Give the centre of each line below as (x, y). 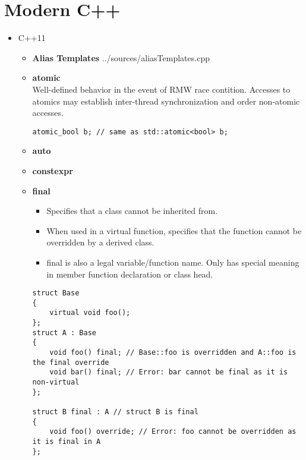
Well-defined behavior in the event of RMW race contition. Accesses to (161, 89)
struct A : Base (64, 333)
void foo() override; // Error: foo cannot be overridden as (173, 432)
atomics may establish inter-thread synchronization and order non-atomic (166, 101)
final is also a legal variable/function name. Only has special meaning (173, 262)
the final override (71, 362)
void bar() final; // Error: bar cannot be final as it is (169, 372)
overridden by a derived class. (100, 242)
